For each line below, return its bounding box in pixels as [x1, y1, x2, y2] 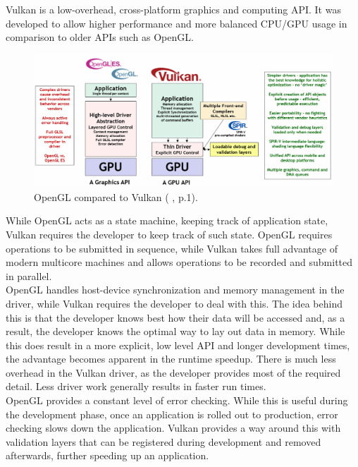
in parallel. [6, 268, 52, 283]
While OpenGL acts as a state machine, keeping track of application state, [6, 213, 328, 228]
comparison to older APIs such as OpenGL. [6, 30, 194, 44]
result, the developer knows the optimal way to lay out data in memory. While [6, 324, 345, 339]
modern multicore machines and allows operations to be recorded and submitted [6, 255, 353, 269]
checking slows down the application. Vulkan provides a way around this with [6, 420, 341, 435]
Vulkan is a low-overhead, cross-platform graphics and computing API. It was [6, 2, 341, 16]
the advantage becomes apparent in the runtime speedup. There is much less [6, 351, 336, 366]
